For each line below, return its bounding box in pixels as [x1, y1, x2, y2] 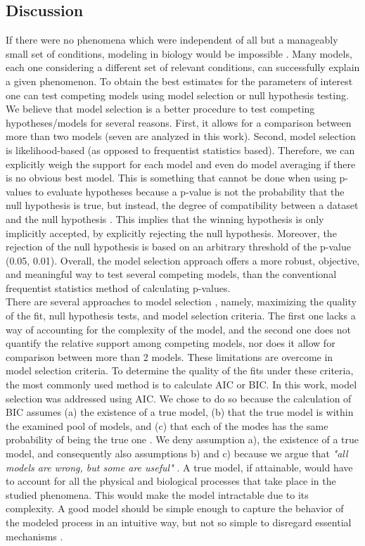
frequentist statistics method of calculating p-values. [6, 280, 231, 295]
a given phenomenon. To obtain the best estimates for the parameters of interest [6, 73, 353, 88]
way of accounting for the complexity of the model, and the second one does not [6, 322, 351, 336]
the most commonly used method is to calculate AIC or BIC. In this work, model [6, 377, 357, 392]
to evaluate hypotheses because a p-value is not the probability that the [34, 184, 345, 198]
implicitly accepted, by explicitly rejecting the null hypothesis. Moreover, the [6, 225, 337, 240]
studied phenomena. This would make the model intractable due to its [6, 487, 309, 502]
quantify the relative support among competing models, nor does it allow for [6, 336, 335, 350]
